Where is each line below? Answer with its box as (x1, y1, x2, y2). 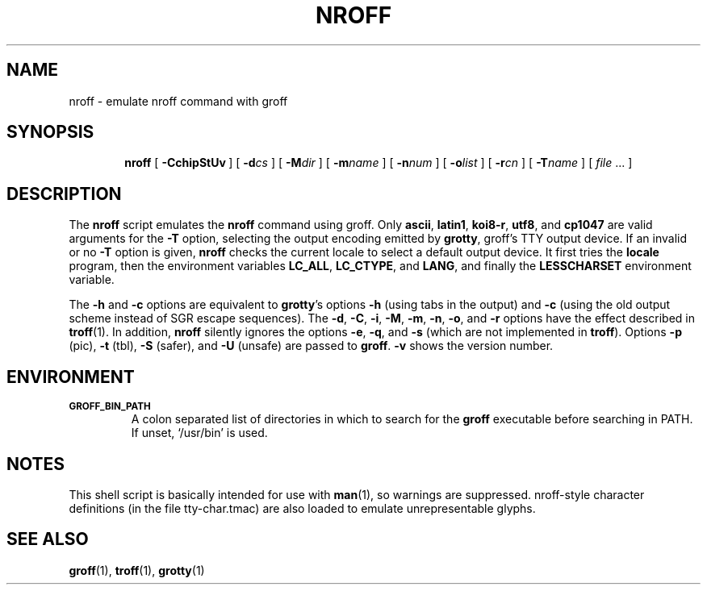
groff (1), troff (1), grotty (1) (69, 563, 205, 577)
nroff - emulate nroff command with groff (69, 94, 288, 108)
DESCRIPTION (6, 183, 122, 204)
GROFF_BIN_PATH (69, 401, 151, 413)
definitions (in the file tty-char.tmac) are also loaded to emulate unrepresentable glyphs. (69, 501, 536, 515)
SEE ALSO (6, 529, 89, 550)
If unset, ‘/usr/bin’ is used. (131, 426, 268, 440)
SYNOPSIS (6, 122, 94, 143)
